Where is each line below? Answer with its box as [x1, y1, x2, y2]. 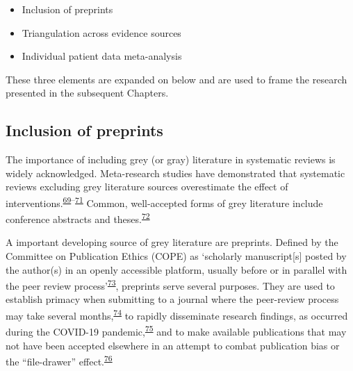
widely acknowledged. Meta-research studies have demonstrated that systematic [6, 165, 345, 180]
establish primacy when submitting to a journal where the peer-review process [6, 292, 339, 306]
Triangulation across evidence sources [22, 25, 181, 40]
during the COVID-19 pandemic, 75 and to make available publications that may [6, 322, 347, 338]
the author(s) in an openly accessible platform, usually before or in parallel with [6, 262, 347, 277]
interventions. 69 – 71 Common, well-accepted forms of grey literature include [6, 193, 323, 210]
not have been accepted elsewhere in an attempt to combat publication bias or [6, 338, 340, 352]
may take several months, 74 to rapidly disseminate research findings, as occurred [6, 306, 348, 322]
